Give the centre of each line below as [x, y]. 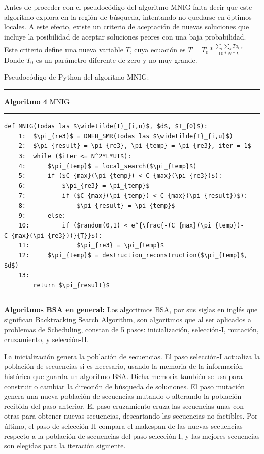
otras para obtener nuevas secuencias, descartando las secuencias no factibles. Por [131, 416]
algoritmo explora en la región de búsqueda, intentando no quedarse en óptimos [128, 16]
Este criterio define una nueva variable [64, 49]
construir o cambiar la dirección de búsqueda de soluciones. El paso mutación [125, 386]
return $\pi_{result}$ [71, 285]
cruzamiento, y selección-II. [46, 339]
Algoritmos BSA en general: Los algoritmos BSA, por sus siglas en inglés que [131, 309]
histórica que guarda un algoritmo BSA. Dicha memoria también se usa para [123, 376]
